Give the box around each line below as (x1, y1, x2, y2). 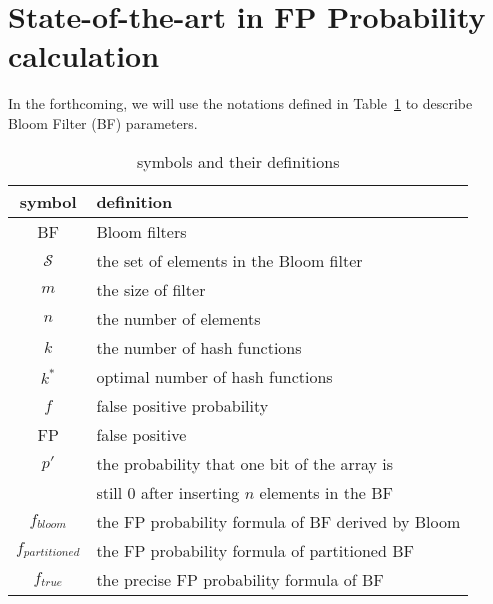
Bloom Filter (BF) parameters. (8, 112, 198, 133)
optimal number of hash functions (96, 364, 333, 388)
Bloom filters (96, 219, 187, 243)
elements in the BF (259, 480, 394, 504)
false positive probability (96, 393, 269, 417)
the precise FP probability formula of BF (96, 567, 384, 591)
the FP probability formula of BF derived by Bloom (96, 509, 461, 533)
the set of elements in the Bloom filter (96, 248, 363, 272)
